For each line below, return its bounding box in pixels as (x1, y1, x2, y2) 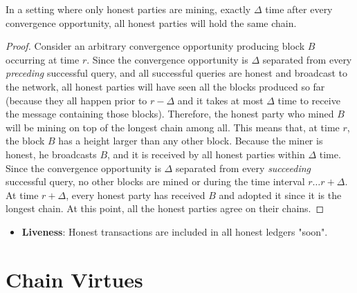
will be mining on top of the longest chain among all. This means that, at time (6, 120, 340, 134)
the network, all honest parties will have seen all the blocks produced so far (6, 79, 325, 93)
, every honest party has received (66, 187, 205, 202)
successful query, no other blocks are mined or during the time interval (6, 174, 305, 189)
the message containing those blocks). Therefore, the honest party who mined (6, 106, 334, 121)
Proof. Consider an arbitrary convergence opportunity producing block (6, 39, 305, 53)
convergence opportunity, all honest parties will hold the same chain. (6, 15, 297, 30)
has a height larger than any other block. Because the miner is (58, 133, 323, 148)
